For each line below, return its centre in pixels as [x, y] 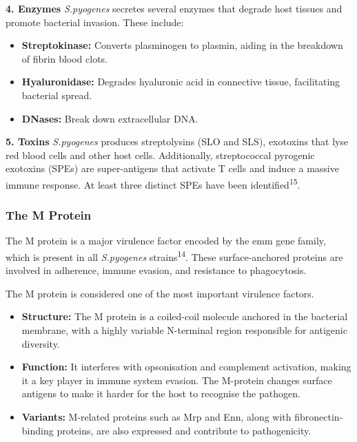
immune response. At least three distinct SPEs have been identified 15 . [153, 183]
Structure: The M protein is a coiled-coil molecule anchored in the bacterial [185, 316]
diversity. [41, 343]
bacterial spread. [57, 95]
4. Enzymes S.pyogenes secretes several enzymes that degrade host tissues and [174, 8]
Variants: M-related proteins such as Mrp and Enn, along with [156, 417]
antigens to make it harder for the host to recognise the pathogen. [161, 393]
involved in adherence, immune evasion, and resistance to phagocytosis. [156, 270]
